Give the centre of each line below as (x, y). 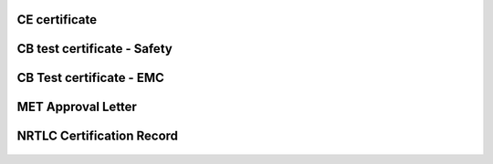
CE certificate (57, 20)
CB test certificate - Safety (94, 49)
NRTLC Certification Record (97, 136)
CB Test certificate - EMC (90, 78)
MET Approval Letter (77, 107)
